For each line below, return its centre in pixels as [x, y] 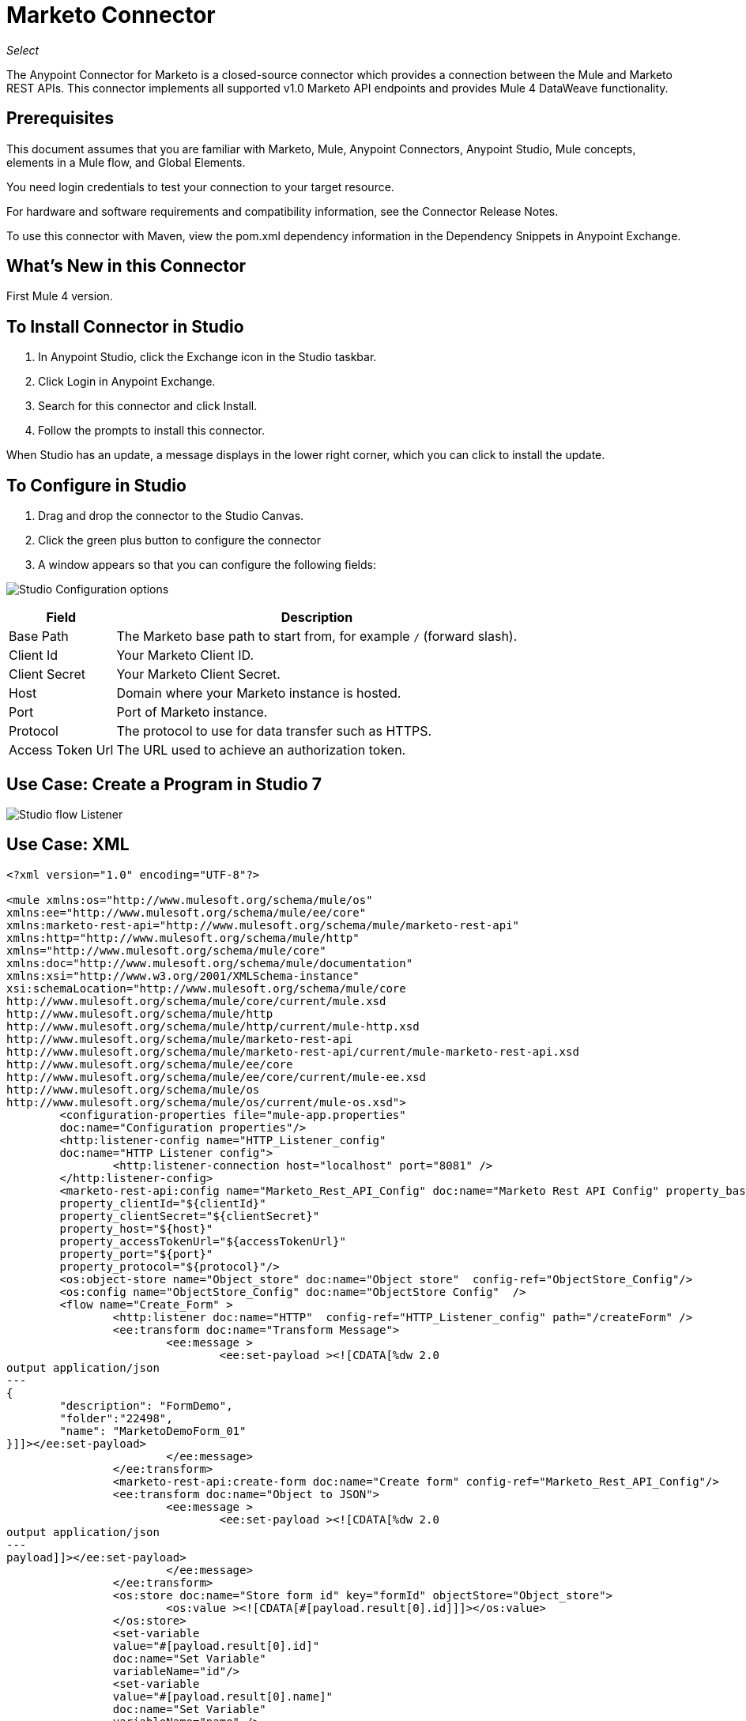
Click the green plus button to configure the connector [179, 540]
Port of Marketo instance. [192, 712]
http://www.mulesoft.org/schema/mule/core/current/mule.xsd [196, 1001]
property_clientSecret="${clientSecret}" [190, 1216]
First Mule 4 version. [60, 296]
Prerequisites [60, 119]
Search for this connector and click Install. [148, 406]
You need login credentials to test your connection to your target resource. [200, 186]
